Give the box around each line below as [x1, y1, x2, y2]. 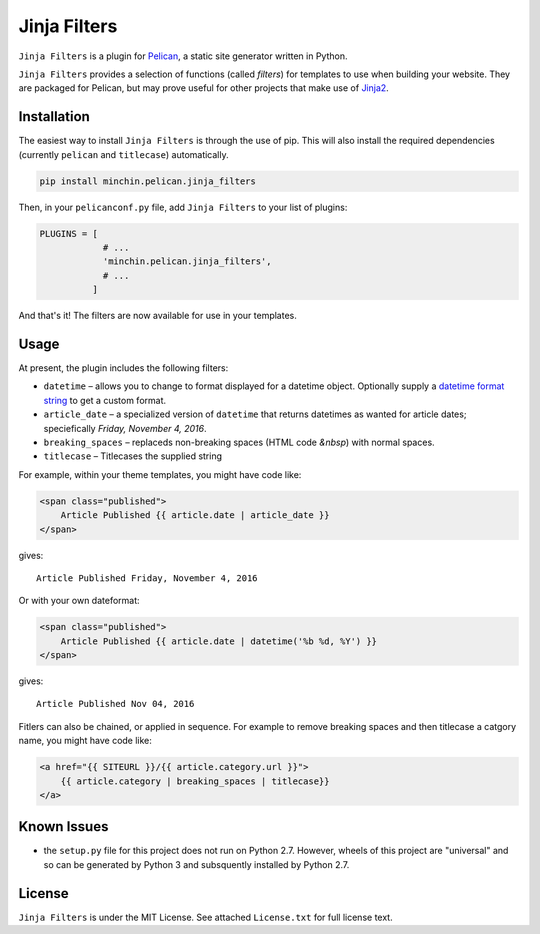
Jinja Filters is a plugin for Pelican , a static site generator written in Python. [18, 50, 349, 62]
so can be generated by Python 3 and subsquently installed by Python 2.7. [43, 858, 350, 870]
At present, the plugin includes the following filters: [18, 362, 229, 374]
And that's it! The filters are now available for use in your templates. [18, 310, 297, 322]
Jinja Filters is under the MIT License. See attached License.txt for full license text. [18, 911, 394, 923]
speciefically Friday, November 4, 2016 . [43, 422, 207, 434]
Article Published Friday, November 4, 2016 [36, 572, 259, 584]
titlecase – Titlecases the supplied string [43, 450, 223, 462]
